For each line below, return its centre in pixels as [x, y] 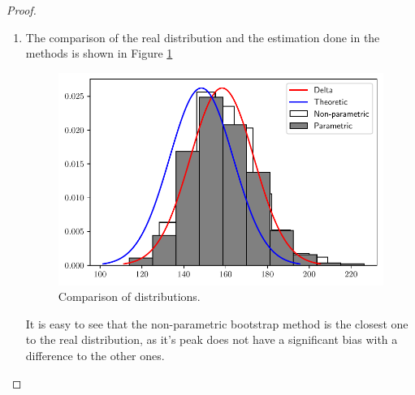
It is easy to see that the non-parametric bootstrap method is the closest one [217, 323]
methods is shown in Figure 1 [99, 53]
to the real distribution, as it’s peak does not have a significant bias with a [212, 339]
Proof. [22, 10]
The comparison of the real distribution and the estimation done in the [203, 37]
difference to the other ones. [95, 356]
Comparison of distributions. [129, 296]
